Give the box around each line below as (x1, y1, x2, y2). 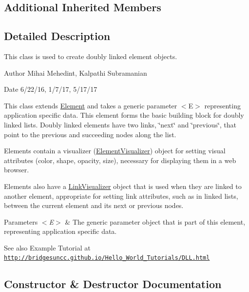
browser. (4, 165, 29, 175)
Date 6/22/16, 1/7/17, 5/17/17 (4, 84, 97, 94)
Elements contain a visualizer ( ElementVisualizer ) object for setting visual (4, 146, 226, 156)
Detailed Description (4, 28, 111, 43)
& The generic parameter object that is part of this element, (65, 216, 246, 227)
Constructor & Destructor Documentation (4, 276, 222, 291)
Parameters (4, 216, 38, 227)
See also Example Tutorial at (4, 242, 91, 252)
